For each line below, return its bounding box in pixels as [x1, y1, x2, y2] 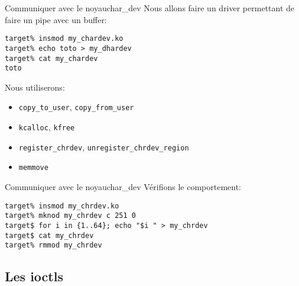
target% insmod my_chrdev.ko [5, 201, 119, 210]
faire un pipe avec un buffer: [5, 13, 107, 25]
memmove [18, 163, 48, 172]
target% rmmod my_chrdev [5, 241, 102, 250]
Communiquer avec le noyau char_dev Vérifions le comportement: [5, 181, 242, 193]
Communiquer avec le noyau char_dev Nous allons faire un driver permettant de [5, 2, 295, 14]
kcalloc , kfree [18, 121, 75, 133]
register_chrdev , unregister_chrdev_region [18, 140, 189, 153]
